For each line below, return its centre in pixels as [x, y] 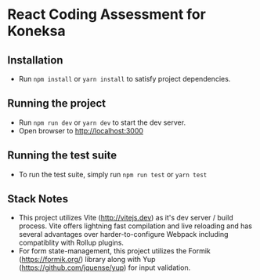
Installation [35, 60]
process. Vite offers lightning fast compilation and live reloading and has [135, 226]
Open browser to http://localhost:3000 [81, 130]
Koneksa [36, 31]
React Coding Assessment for [107, 15]
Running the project [57, 104]
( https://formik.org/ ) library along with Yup [87, 260]
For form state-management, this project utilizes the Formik [114, 251]
